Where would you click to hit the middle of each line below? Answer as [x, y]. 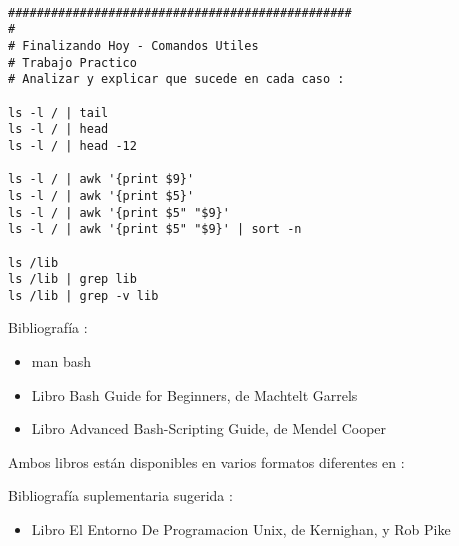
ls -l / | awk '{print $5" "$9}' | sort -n [155, 229]
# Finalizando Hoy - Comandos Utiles [133, 45]
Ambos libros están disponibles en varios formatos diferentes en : [206, 461]
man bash [61, 361]
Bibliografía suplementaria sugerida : [120, 495]
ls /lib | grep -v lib [83, 295]
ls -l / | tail [58, 112]
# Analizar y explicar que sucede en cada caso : [176, 79]
